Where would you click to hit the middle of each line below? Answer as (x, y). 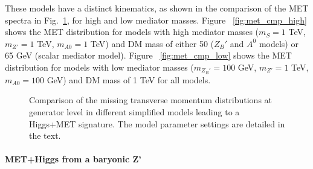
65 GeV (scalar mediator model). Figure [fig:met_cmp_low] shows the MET (148, 55)
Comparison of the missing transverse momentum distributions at (151, 100)
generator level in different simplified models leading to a (134, 112)
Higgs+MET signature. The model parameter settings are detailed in (157, 123)
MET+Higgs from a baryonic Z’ (73, 159)
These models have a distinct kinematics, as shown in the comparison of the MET (157, 8)
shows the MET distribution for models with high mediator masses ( (132, 32)
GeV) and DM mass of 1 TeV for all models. (129, 79)
